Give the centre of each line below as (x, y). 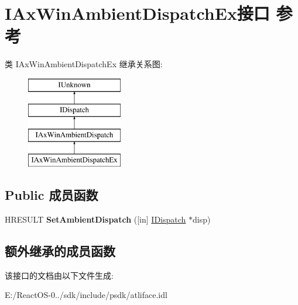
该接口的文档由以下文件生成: (59, 275)
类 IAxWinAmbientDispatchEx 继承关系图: (84, 64)
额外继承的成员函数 (60, 250)
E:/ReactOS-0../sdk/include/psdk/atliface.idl (86, 295)
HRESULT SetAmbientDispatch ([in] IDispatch (95, 219)
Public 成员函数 (52, 195)
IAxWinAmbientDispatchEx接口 (137, 13)
